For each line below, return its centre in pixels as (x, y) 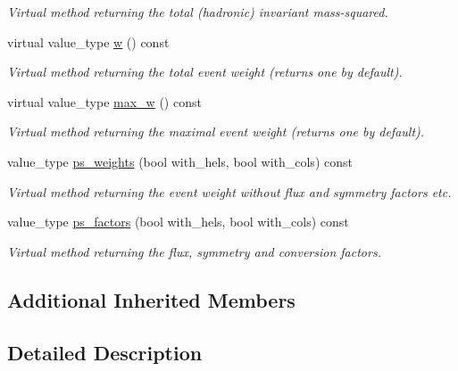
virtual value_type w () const (88, 41)
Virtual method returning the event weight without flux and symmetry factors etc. (229, 191)
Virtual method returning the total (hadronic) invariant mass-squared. (198, 12)
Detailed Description (105, 352)
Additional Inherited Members (151, 299)
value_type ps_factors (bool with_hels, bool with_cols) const (178, 222)
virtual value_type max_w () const (104, 101)
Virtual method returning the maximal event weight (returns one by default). (216, 132)
